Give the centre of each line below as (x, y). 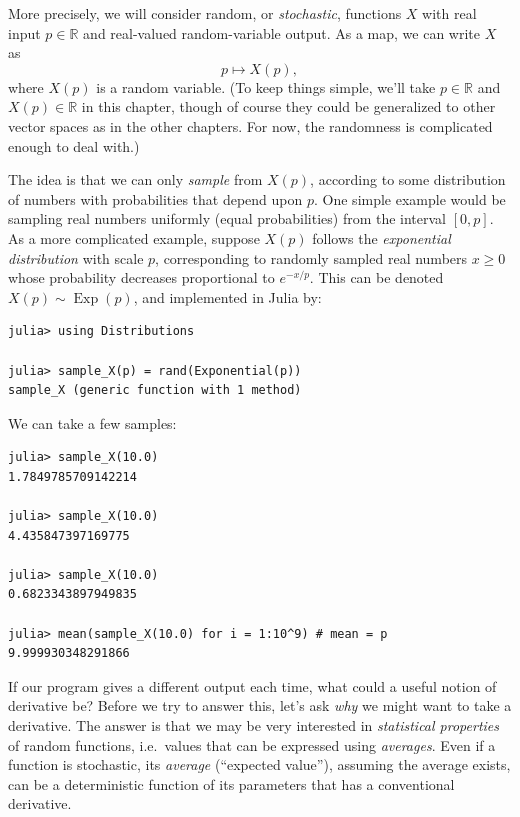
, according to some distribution (408, 179)
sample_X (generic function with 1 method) (155, 390)
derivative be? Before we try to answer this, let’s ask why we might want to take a (260, 705)
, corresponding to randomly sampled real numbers (311, 257)
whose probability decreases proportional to (141, 277)
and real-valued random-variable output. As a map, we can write (282, 32)
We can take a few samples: (92, 422)
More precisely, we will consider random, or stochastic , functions (205, 13)
